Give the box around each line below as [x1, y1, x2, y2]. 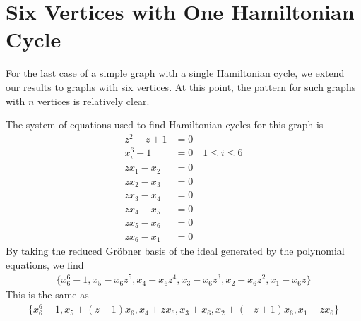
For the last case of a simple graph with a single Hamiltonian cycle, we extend [6, 66, 345, 80]
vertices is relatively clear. [37, 93, 150, 108]
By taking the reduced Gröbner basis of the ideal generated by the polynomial [6, 243, 345, 258]
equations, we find [6, 257, 84, 272]
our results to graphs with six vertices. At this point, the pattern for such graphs [6, 79, 356, 94]
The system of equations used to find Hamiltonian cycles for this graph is [6, 117, 324, 132]
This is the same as [6, 287, 89, 302]
